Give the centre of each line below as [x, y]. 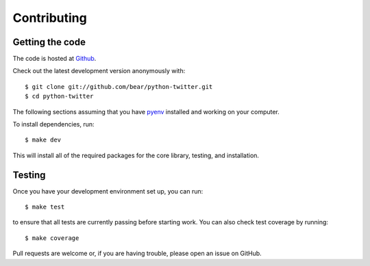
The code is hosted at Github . [54, 59]
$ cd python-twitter [59, 96]
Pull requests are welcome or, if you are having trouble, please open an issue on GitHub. [137, 254]
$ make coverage [52, 238]
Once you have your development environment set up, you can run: [108, 191]
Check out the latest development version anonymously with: [99, 71]
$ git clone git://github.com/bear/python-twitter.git [119, 87]
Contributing [50, 18]
